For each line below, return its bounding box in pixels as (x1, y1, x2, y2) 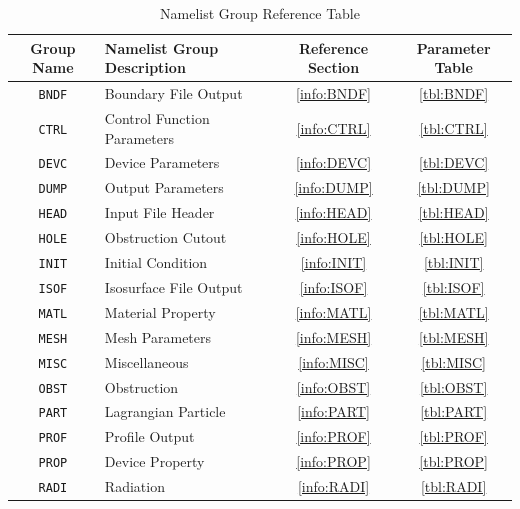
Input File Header (104, 202, 215, 223)
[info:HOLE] (296, 227, 371, 248)
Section (307, 57, 360, 78)
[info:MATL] (295, 301, 372, 322)
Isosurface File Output (104, 276, 243, 297)
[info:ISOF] (299, 276, 368, 297)
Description (104, 57, 186, 78)
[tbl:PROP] (419, 451, 488, 472)
